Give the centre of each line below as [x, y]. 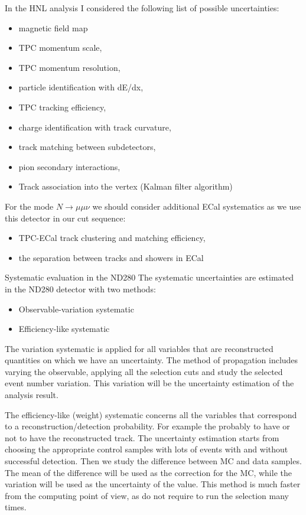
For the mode [29, 206]
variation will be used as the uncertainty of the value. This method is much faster [153, 484]
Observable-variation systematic [76, 309]
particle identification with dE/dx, [81, 87]
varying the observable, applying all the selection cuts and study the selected [144, 371]
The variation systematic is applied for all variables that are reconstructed [139, 348]
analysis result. [32, 395]
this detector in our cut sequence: [65, 218]
